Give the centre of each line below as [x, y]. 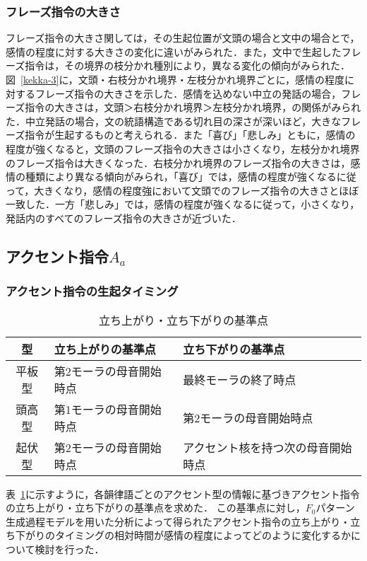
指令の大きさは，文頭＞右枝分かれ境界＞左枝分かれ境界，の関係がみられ [193, 107]
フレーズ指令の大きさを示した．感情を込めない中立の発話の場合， [188, 93]
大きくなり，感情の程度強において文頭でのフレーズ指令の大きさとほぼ [197, 190]
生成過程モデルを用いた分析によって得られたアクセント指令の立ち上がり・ [178, 521]
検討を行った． [70, 549]
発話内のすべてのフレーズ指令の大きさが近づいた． [124, 218]
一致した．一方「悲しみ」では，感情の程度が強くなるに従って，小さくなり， [183, 204]
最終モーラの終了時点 [240, 379]
